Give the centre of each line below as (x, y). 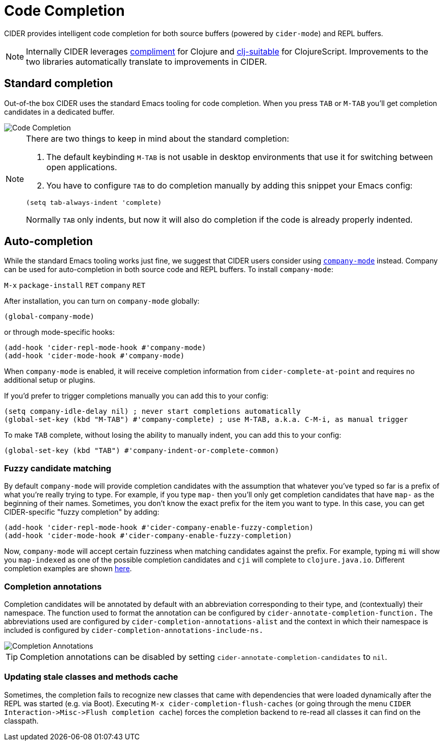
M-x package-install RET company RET (75, 286)
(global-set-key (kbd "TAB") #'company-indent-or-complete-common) (142, 451)
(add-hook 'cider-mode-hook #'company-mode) (95, 356)
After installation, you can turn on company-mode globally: (102, 301)
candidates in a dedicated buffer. (59, 112)
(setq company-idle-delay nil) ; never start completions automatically (152, 411)
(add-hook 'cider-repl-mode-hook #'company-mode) (105, 348)
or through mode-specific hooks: (59, 332)
